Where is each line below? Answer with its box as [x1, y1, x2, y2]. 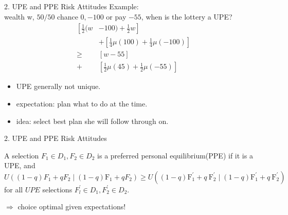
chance [57, 11, 78, 22]
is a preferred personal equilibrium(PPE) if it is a [97, 150, 253, 160]
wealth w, [4, 11, 34, 22]
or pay [106, 11, 127, 22]
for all [4, 184, 23, 194]
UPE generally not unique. [16, 81, 101, 92]
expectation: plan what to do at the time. [16, 98, 148, 109]
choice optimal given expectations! [17, 201, 126, 212]
